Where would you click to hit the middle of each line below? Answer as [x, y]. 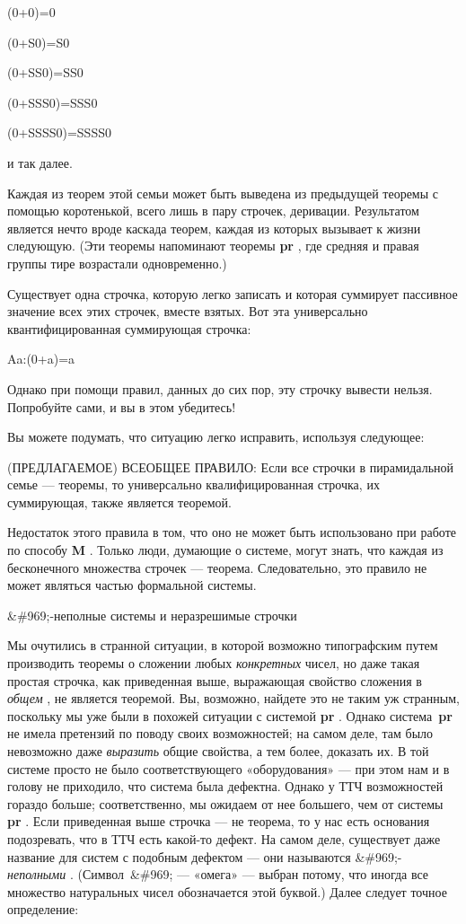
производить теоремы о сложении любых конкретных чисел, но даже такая [214, 663]
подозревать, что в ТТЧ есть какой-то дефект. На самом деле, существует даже [224, 838]
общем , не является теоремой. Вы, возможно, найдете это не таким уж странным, [233, 698]
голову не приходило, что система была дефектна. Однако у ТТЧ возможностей [225, 786]
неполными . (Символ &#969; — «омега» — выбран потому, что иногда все [218, 874]
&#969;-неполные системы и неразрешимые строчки [152, 615]
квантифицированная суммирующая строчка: [129, 328]
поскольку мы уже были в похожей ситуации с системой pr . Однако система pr [230, 715]
